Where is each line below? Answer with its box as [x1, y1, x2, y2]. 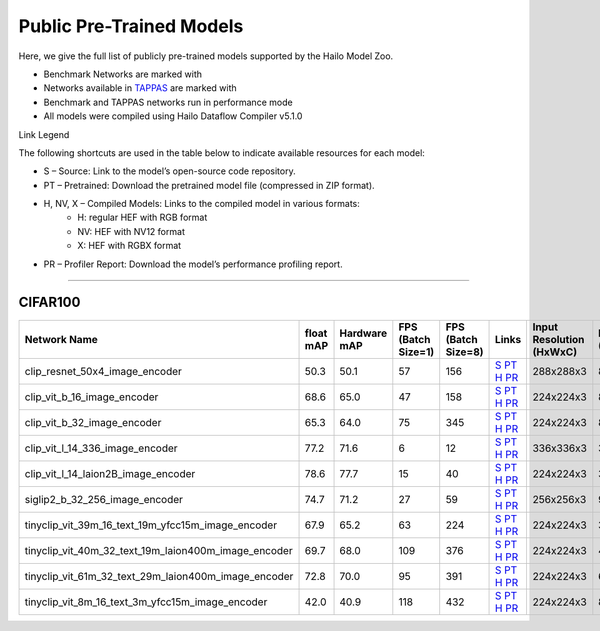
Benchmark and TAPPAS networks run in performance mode [43, 96, 294, 108]
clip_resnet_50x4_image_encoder [24, 364, 182, 378]
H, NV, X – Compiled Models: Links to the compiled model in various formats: [43, 198, 360, 210]
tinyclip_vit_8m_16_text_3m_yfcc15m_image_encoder [24, 595, 268, 609]
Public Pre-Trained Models [18, 15, 244, 37]
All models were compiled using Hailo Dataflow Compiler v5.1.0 [43, 110, 303, 122]
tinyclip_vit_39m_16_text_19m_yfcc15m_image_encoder [24, 518, 278, 532]
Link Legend [18, 128, 70, 140]
